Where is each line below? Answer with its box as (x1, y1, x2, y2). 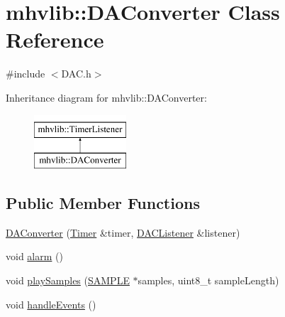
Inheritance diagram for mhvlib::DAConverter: (6, 90, 207, 104)
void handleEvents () (6, 296, 96, 311)
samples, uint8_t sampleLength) (138, 273, 279, 288)
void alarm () (6, 249, 63, 264)
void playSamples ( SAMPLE (6, 273, 130, 288)
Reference (6, 25, 104, 54)
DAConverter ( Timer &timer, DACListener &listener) (6, 225, 240, 240)
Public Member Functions (6, 192, 200, 214)
